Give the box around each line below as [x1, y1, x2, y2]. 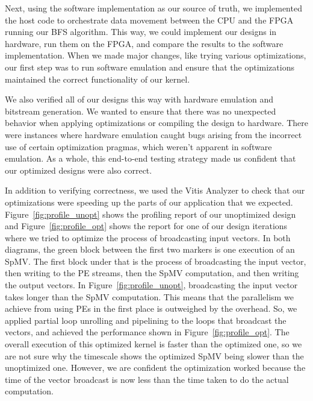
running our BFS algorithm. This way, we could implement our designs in [5, 25, 277, 38]
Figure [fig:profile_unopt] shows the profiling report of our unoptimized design [5, 207, 296, 220]
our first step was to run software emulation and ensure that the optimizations [5, 60, 294, 73]
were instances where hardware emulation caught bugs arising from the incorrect [5, 128, 302, 141]
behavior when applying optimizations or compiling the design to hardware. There [5, 116, 308, 129]
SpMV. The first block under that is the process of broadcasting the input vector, [5, 254, 306, 267]
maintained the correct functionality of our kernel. [5, 72, 190, 85]
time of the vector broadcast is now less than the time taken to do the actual [5, 373, 289, 385]
